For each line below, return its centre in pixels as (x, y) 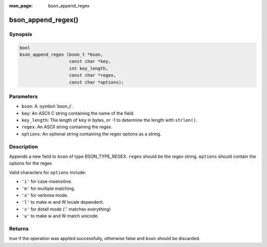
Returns (19, 228)
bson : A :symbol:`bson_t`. (47, 106)
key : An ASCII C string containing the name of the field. (78, 113)
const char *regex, (92, 75)
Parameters (23, 96)
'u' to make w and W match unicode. (60, 216)
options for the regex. (31, 163)
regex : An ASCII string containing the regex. (67, 127)
